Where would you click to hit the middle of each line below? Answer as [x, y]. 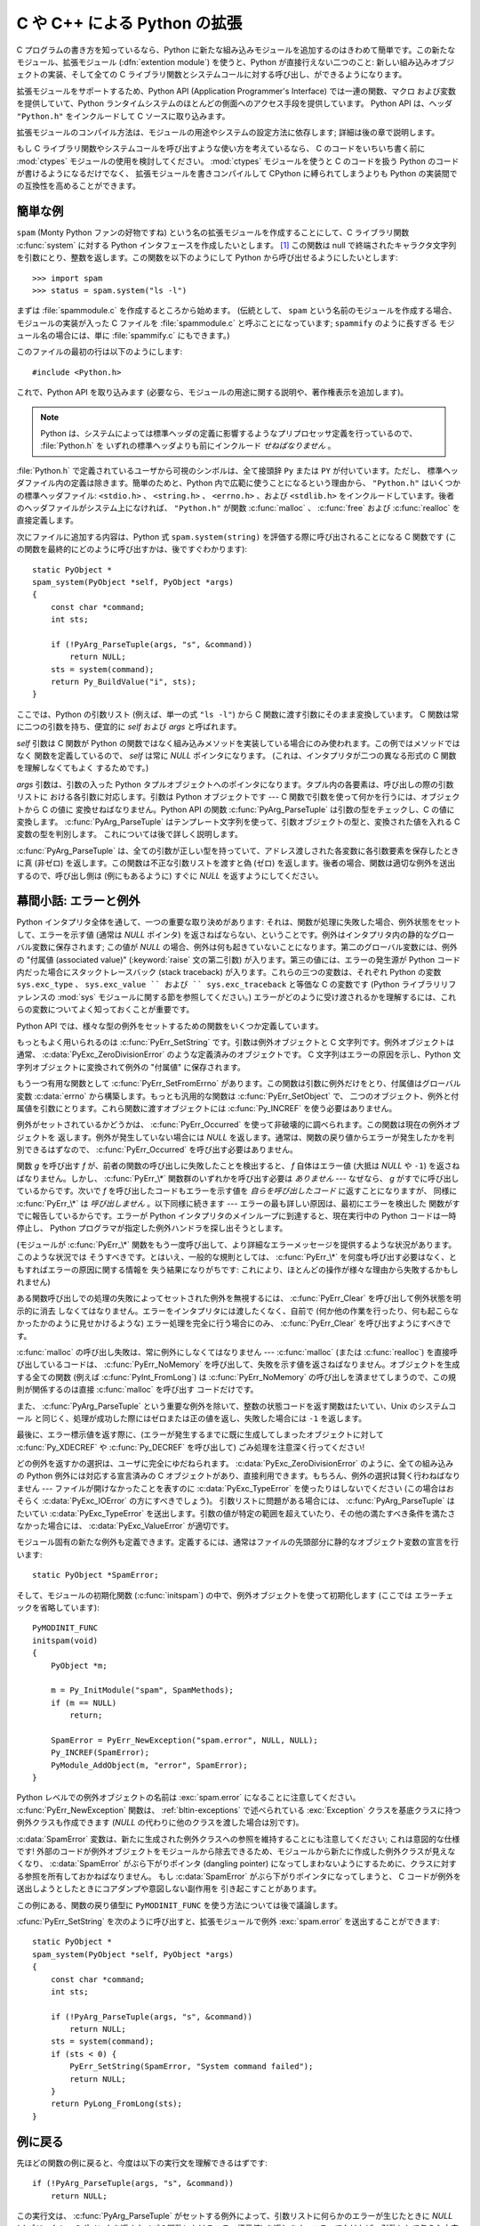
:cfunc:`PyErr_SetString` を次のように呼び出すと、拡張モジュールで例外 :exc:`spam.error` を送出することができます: [228, 1921]
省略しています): [69, 1607]
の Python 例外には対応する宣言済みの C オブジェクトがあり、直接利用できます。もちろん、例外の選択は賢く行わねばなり [239, 1476]
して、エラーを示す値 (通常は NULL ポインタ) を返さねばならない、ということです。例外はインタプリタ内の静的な [224, 934]
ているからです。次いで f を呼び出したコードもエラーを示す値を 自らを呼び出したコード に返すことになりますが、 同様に [237, 1191]
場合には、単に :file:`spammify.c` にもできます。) [142, 336]
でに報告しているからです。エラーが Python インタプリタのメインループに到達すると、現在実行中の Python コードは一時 [236, 1216]
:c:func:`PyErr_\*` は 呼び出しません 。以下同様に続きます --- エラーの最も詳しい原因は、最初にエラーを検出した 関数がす [238, 1203]
